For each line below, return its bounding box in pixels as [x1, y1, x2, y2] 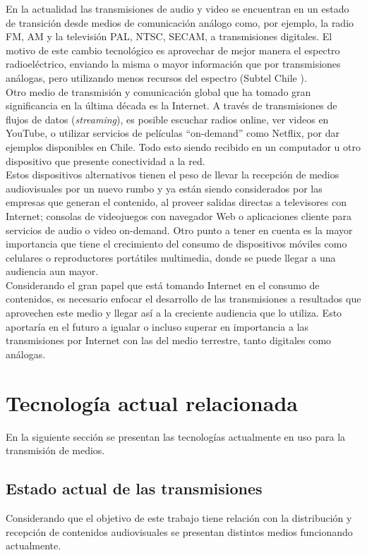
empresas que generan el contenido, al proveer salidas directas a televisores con [6, 195, 347, 209]
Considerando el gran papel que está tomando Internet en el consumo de [6, 277, 320, 292]
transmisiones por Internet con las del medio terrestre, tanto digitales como [6, 333, 332, 348]
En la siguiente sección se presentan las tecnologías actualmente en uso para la [6, 429, 346, 444]
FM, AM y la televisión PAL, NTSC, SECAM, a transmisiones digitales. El [6, 29, 332, 44]
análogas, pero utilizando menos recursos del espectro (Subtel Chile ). [6, 70, 307, 85]
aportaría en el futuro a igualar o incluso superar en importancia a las [6, 319, 309, 334]
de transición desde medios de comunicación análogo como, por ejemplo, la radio [6, 15, 354, 30]
